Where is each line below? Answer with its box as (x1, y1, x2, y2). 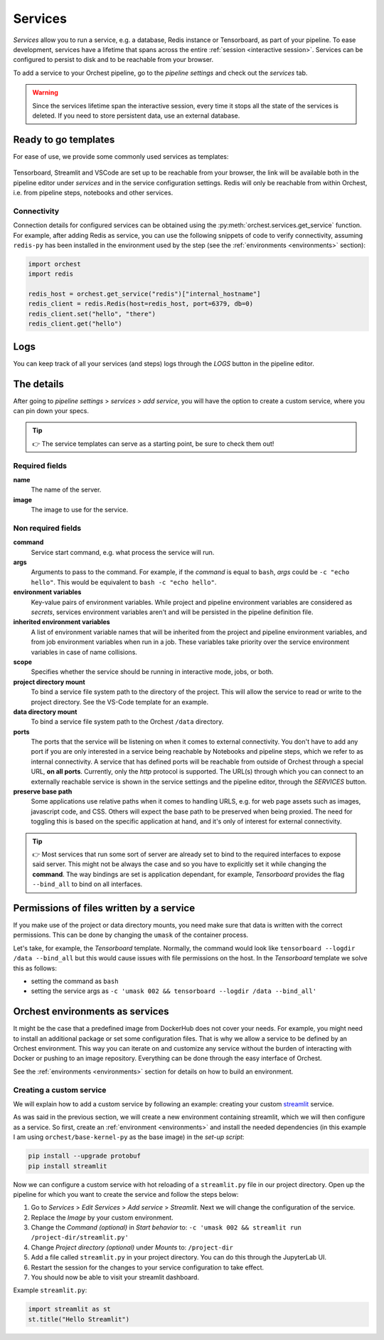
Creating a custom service (13, 1085, 107, 1095)
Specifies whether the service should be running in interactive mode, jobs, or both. (31, 668, 274, 676)
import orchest (28, 260, 81, 268)
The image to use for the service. (31, 506, 128, 514)
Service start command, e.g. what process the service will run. (31, 548, 215, 556)
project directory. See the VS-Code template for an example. (31, 697, 209, 706)
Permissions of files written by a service (13, 902, 196, 914)
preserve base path (13, 787, 73, 796)
